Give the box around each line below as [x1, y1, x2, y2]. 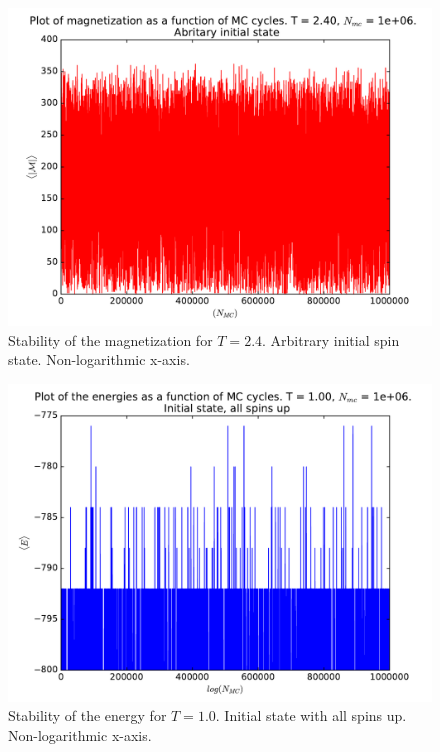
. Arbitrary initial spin [262, 329, 400, 350]
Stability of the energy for [8, 705, 167, 726]
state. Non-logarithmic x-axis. [8, 349, 190, 370]
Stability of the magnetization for [8, 329, 213, 350]
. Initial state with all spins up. [215, 705, 407, 726]
